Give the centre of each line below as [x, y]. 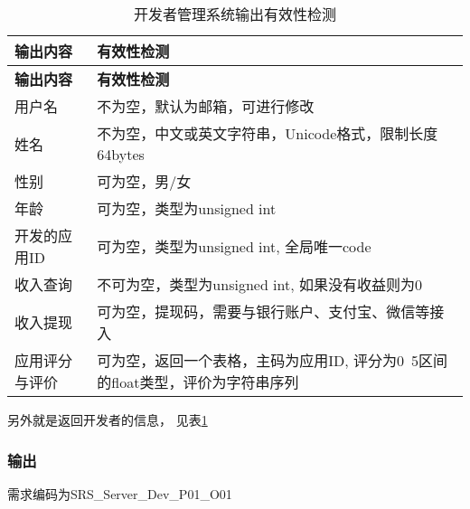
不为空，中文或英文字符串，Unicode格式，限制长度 [268, 133]
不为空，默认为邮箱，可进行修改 [206, 106]
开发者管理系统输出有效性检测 [235, 14]
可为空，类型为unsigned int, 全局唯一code [234, 246]
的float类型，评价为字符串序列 [198, 382]
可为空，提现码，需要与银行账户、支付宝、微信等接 [271, 311]
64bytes [121, 154]
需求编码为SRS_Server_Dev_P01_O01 [120, 493]
